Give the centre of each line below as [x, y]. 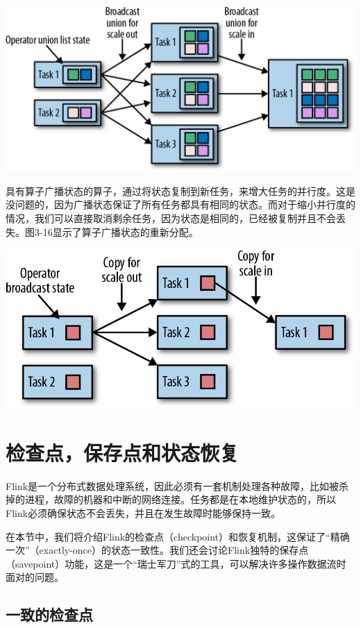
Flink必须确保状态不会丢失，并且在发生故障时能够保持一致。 [143, 513]
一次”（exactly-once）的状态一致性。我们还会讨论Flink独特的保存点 [157, 550]
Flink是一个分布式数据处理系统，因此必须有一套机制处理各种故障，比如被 [173, 485]
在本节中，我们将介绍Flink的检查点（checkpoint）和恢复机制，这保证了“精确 [178, 536]
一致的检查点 [49, 614]
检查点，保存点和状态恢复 [123, 452]
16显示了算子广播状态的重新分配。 [120, 231]
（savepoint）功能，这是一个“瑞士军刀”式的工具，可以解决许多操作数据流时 [176, 563]
